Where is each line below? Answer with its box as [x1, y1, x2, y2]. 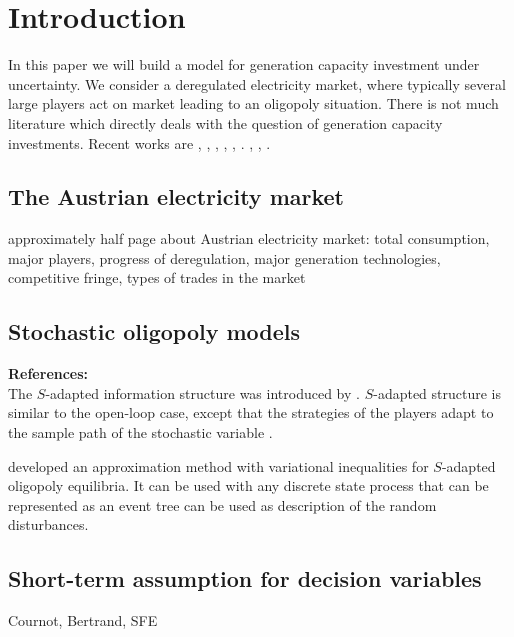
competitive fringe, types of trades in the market [8, 267, 306, 288]
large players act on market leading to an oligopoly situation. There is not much [8, 93, 499, 114]
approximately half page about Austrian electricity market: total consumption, [8, 228, 490, 249]
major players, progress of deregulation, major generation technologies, [8, 247, 441, 268]
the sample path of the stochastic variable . [8, 422, 273, 443]
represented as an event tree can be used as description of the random [8, 494, 437, 515]
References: [8, 363, 89, 384]
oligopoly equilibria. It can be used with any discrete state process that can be [8, 475, 489, 496]
